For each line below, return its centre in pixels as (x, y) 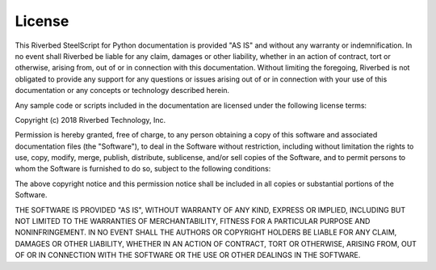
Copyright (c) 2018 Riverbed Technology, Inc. (90, 120)
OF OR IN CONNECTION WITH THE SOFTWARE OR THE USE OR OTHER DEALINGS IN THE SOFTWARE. (188, 255)
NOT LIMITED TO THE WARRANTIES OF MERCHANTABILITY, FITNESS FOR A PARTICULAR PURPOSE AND (193, 221)
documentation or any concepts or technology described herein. (122, 91)
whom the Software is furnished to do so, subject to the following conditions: (143, 169)
